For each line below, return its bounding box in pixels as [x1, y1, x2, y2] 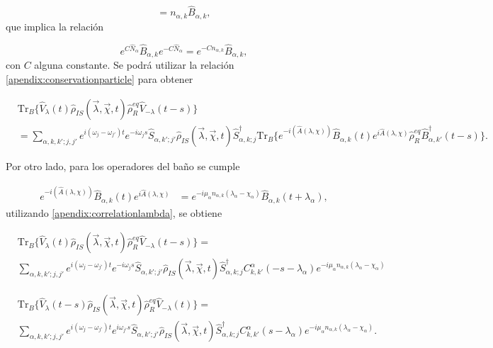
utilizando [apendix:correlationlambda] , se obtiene [6, 205, 222, 220]
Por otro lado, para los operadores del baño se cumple [6, 159, 240, 174]
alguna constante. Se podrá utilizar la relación [34, 57, 234, 72]
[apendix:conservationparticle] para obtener [6, 71, 193, 86]
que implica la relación [6, 18, 104, 33]
